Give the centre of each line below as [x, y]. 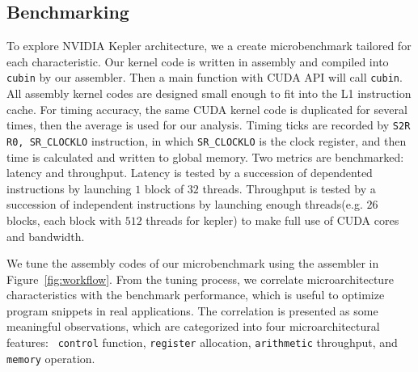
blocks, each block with [64, 220]
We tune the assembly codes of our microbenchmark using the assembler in [193, 263]
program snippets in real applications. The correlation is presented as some [192, 310]
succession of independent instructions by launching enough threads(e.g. [185, 204]
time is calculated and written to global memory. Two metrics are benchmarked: [205, 156]
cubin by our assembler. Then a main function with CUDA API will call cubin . [205, 77]
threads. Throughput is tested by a [289, 188]
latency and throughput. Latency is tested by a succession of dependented [190, 173]
